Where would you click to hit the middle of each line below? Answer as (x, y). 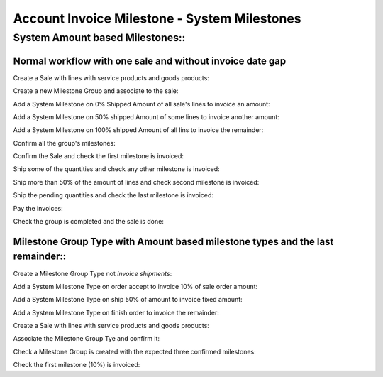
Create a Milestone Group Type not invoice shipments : (93, 273)
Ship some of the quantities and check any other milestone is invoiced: (116, 169)
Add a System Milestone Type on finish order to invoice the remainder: (116, 312)
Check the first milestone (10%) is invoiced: (77, 365)
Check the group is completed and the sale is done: (89, 222)
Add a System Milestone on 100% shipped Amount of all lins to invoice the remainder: (138, 130)
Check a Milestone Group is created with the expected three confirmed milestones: (135, 351)
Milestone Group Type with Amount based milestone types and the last (173, 241)
